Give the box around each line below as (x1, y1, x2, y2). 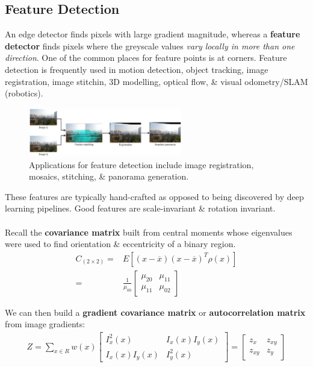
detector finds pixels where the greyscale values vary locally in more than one (5, 39, 295, 52)
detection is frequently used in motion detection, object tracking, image (5, 63, 268, 75)
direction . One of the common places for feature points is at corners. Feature (5, 51, 287, 64)
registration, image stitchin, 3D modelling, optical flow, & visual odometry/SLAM (5, 75, 308, 87)
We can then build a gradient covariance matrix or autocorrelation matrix (5, 306, 306, 318)
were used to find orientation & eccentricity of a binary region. (5, 237, 236, 250)
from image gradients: (5, 318, 85, 330)
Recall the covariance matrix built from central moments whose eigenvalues (5, 225, 293, 238)
